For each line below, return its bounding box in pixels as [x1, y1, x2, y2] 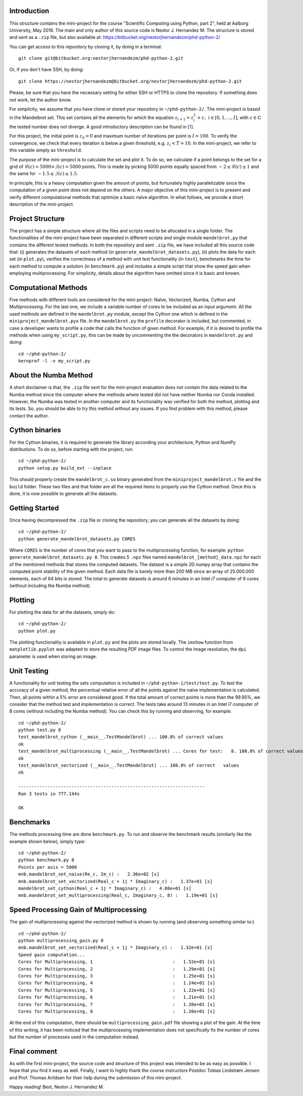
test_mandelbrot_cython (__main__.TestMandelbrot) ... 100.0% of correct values [18, 734, 224, 740]
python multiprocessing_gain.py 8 [18, 938, 104, 944]
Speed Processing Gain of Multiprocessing [9, 906, 147, 914]
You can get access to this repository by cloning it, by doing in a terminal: [9, 44, 162, 50]
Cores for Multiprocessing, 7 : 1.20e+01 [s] [18, 1001, 216, 1007]
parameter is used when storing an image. [9, 653, 97, 659]
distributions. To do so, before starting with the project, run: [9, 446, 134, 452]
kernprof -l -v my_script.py [18, 358, 90, 364]
